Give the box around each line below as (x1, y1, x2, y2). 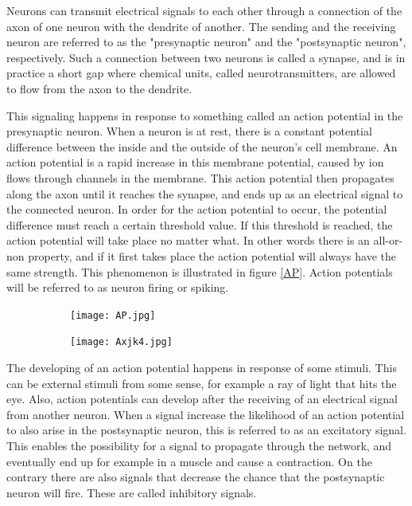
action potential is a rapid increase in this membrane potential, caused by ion (6, 154, 384, 171)
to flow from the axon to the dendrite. (6, 80, 192, 96)
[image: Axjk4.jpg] (70, 336, 173, 348)
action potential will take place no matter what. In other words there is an (6, 232, 370, 249)
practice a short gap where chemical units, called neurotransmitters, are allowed (6, 65, 396, 81)
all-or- (373, 232, 403, 249)
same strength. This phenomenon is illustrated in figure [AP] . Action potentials (6, 263, 393, 280)
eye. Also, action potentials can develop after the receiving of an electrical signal (6, 390, 398, 407)
